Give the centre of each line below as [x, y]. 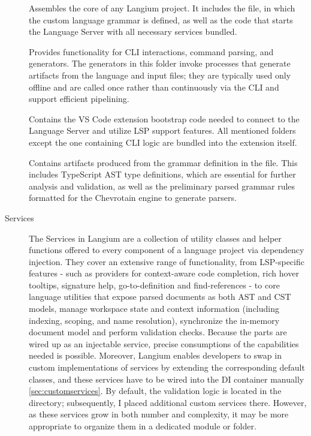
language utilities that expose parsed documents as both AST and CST [160, 297]
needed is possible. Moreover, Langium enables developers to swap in [155, 355]
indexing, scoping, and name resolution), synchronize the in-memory [154, 320]
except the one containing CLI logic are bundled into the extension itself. [163, 142]
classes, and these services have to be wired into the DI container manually [167, 379]
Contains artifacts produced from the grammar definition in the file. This [163, 162]
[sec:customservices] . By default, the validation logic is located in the [155, 391]
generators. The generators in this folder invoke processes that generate [160, 63]
